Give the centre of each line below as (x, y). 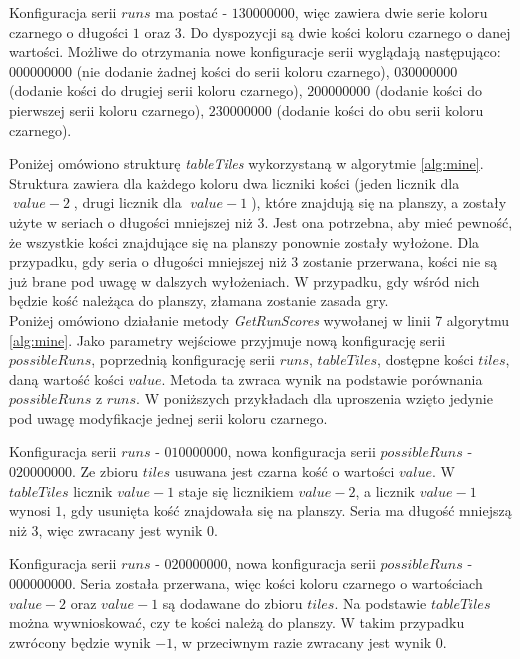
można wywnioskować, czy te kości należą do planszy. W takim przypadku (237, 622)
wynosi (30, 510)
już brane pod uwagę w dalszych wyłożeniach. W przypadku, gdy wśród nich (244, 280)
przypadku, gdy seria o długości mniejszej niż (148, 261)
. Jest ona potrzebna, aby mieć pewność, (388, 221)
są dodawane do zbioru (232, 602)
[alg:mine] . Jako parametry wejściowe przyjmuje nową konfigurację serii (227, 339)
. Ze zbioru (105, 471)
